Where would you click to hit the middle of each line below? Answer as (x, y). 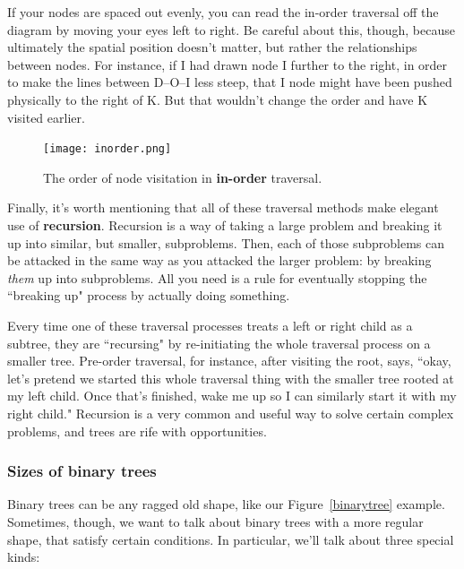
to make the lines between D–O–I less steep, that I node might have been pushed (230, 82)
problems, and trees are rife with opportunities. (137, 431)
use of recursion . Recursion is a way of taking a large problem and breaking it (225, 225)
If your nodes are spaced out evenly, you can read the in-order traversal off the (223, 12)
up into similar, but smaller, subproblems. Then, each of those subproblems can (226, 242)
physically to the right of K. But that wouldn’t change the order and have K (218, 99)
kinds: (24, 557)
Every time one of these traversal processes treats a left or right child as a (210, 325)
